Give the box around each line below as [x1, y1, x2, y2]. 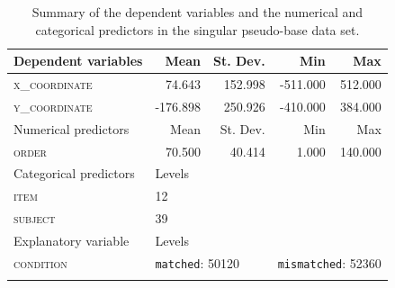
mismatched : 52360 [277, 253, 382, 272]
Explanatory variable [13, 230, 130, 249]
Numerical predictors [13, 119, 130, 138]
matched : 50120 [155, 253, 240, 272]
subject [13, 209, 56, 228]
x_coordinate [13, 75, 93, 94]
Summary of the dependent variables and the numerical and [31, 3, 364, 21]
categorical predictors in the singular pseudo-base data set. [35, 20, 360, 39]
